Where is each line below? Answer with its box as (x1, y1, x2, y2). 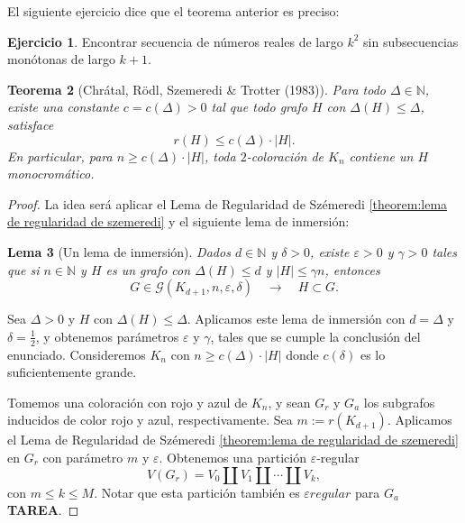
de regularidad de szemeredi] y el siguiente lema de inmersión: (7, 212, 350, 231)
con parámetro (42, 447, 123, 466)
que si (7, 260, 40, 279)
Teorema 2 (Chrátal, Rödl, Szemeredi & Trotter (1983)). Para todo (7, 79, 386, 98)
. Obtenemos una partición (159, 447, 306, 466)
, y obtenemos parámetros (35, 326, 179, 345)
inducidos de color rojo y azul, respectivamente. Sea (7, 410, 293, 429)
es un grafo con (105, 260, 191, 279)
